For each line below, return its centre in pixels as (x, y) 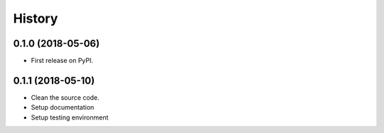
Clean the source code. (65, 97)
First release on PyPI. (62, 61)
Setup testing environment (70, 117)
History (36, 18)
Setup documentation (63, 108)
